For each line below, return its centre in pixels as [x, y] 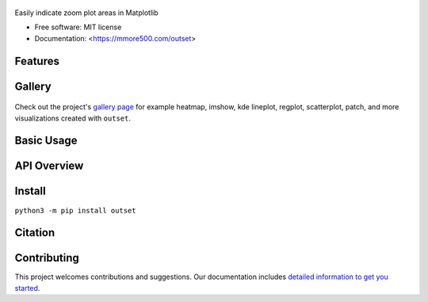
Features [37, 61]
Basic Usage [46, 141]
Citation [35, 233]
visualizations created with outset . [73, 118]
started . [27, 288]
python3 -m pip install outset [75, 210]
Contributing [47, 258]
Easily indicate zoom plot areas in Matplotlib [86, 13]
